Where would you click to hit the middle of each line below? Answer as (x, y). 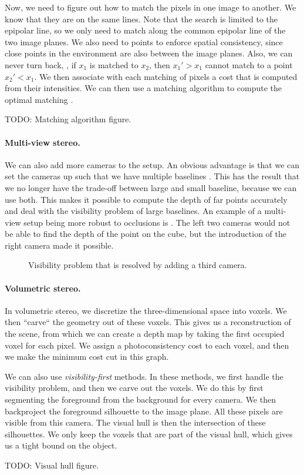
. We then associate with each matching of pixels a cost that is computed (166, 76)
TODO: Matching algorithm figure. (68, 119)
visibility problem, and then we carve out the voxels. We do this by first (134, 388)
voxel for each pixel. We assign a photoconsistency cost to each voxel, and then (147, 345)
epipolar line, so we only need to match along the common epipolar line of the (145, 30)
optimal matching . (39, 99)
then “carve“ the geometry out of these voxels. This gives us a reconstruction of (148, 322)
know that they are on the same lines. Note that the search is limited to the (141, 19)
